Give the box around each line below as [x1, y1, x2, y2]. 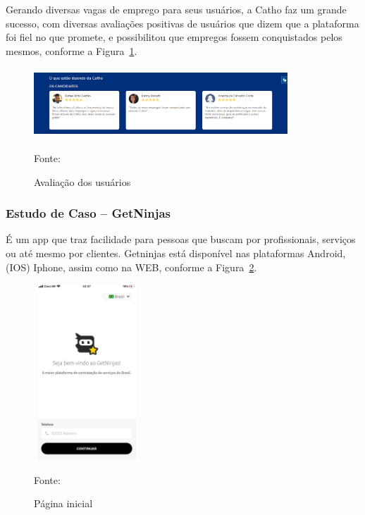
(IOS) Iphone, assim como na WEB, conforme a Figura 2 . [6, 259, 257, 274]
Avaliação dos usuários [34, 174, 131, 189]
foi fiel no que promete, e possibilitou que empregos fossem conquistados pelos [6, 30, 342, 44]
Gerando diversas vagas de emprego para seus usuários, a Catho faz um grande [6, 2, 347, 16]
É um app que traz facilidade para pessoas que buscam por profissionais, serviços [6, 232, 356, 247]
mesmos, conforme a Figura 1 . [6, 43, 137, 58]
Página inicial [34, 496, 93, 511]
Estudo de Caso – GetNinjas [6, 204, 171, 222]
